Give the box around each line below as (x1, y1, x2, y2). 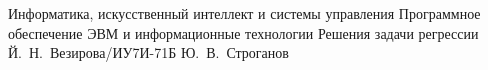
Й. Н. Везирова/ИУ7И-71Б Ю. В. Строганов (8, 42, 289, 63)
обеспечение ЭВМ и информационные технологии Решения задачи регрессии (8, 22, 479, 43)
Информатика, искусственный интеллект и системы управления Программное (8, 3, 481, 23)
